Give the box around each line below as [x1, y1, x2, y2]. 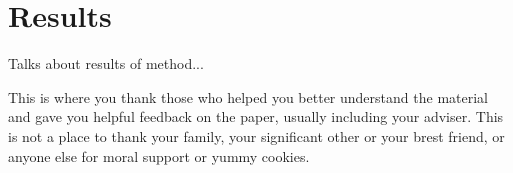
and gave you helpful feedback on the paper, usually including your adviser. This [8, 106, 504, 127]
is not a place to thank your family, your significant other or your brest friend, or [8, 125, 505, 146]
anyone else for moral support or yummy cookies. [8, 145, 310, 166]
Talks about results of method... [8, 53, 204, 74]
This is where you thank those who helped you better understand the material [8, 86, 488, 107]
